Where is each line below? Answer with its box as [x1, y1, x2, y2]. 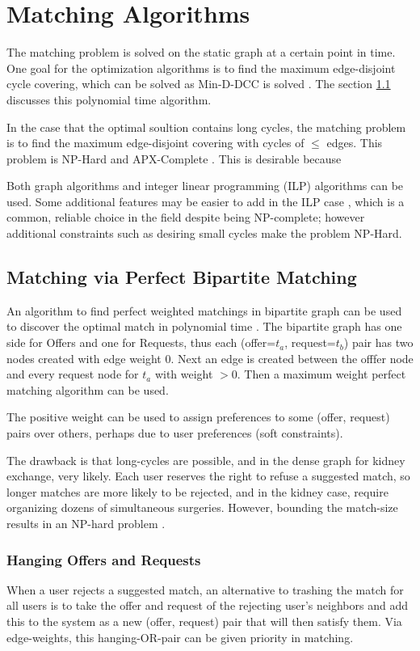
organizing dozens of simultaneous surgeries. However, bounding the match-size [6, 499, 398, 516]
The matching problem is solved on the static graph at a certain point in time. [6, 44, 396, 61]
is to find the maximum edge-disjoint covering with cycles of [6, 134, 304, 151]
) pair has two [343, 334, 414, 351]
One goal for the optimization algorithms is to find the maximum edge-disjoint [6, 59, 396, 76]
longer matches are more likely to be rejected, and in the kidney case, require [6, 483, 388, 500]
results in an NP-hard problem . [6, 514, 166, 531]
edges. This [326, 134, 383, 151]
